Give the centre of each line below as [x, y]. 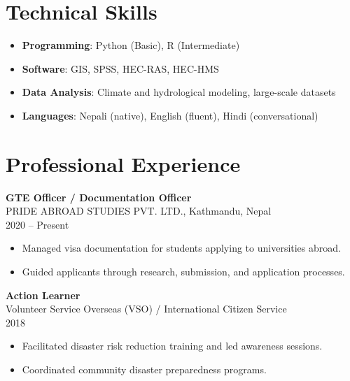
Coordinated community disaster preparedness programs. [144, 369]
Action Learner [43, 295]
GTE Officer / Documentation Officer [99, 197]
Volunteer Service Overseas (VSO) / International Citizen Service [146, 309]
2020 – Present [37, 224]
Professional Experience [123, 163]
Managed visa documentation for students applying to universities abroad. [181, 248]
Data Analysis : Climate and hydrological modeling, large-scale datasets [179, 92]
